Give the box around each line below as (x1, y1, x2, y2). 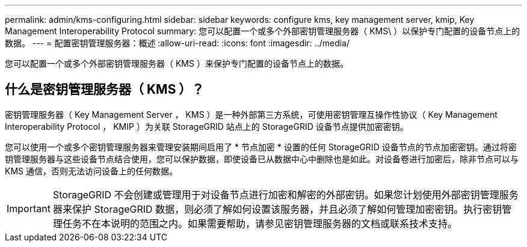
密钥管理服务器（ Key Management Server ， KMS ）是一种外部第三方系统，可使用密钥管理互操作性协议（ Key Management (5, 109, 498, 120)
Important (7, 202, 51, 215)
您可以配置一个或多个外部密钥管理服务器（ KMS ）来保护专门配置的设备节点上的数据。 (5, 58, 348, 69)
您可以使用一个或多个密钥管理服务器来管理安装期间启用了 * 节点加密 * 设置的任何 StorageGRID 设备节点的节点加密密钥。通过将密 (5, 141, 517, 152)
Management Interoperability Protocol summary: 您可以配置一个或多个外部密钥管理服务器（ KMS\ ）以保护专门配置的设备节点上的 (5, 26, 520, 36)
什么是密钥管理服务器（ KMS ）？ (5, 82, 205, 97)
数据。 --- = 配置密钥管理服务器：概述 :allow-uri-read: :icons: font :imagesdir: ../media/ (5, 38, 350, 48)
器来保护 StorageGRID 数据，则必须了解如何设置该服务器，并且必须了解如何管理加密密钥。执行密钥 (52, 203, 502, 215)
